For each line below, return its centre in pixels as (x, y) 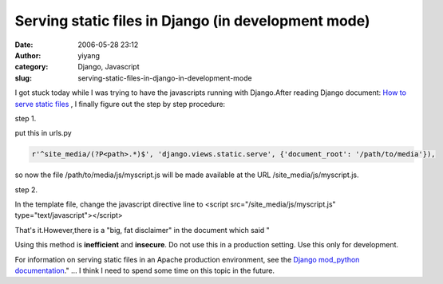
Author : (28, 55)
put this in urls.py (43, 133)
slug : (23, 78)
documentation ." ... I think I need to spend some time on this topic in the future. (145, 270)
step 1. (26, 118)
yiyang (89, 55)
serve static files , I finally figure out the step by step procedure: (120, 104)
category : (32, 67)
